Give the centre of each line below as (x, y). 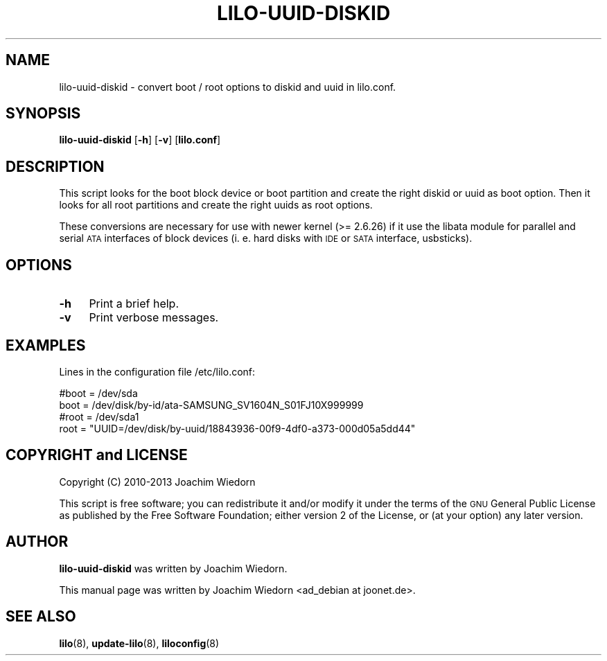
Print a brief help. (134, 304)
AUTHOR (37, 542)
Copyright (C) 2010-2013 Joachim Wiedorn (157, 482)
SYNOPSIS (43, 114)
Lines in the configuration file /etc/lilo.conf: (157, 371)
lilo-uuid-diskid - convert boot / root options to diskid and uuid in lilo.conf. (228, 87)
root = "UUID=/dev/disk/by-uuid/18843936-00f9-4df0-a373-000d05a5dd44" (237, 428)
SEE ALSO (41, 617)
